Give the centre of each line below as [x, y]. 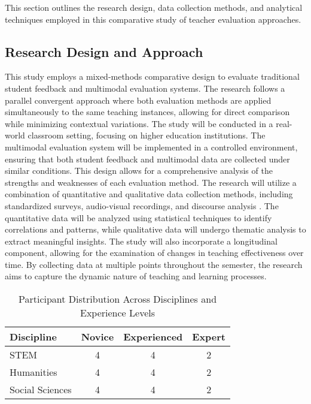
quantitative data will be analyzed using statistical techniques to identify [138, 217]
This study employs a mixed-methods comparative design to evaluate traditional [152, 76]
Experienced [153, 337]
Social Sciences [41, 390]
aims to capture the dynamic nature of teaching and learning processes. [136, 276]
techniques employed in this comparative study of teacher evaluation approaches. [153, 19]
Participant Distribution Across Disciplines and [118, 299]
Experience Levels [118, 313]
